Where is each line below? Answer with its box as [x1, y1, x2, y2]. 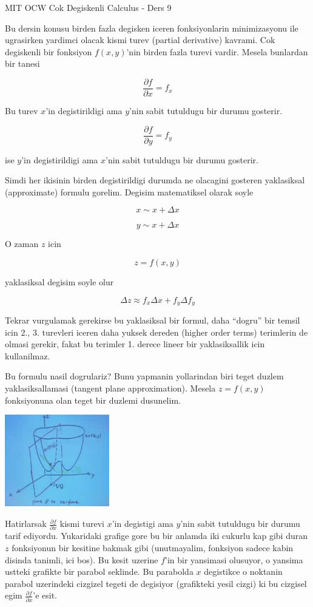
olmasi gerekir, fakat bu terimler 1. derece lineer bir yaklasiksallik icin [5, 337, 265, 350]
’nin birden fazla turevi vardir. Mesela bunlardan [126, 45, 308, 58]
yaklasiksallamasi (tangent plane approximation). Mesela [5, 382, 216, 395]
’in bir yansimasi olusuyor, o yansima [165, 553, 303, 566]
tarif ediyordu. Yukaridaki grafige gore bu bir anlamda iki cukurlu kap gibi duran [5, 529, 308, 542]
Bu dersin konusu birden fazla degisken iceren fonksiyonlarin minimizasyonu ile [5, 21, 298, 34]
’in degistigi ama [112, 517, 173, 530]
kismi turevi [59, 517, 104, 530]
